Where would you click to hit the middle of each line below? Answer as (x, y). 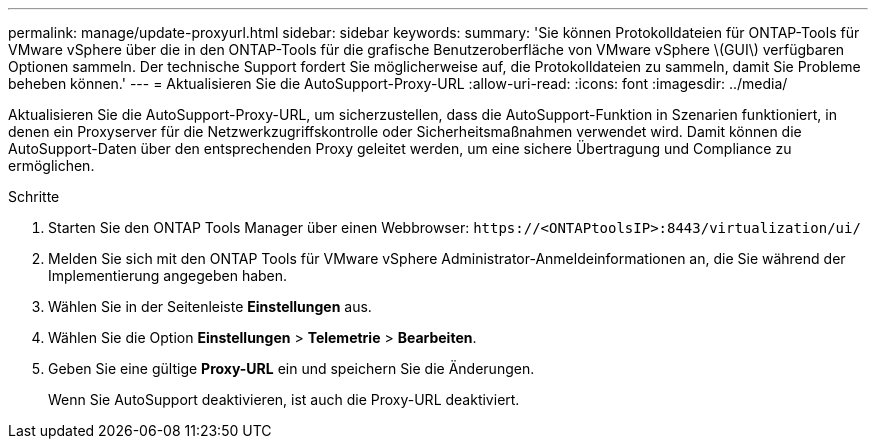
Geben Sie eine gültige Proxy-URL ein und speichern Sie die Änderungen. (291, 368)
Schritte (34, 196)
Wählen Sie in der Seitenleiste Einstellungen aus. (210, 306)
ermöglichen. (51, 165)
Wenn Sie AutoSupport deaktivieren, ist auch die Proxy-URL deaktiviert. (284, 399)
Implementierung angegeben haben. (168, 275)
